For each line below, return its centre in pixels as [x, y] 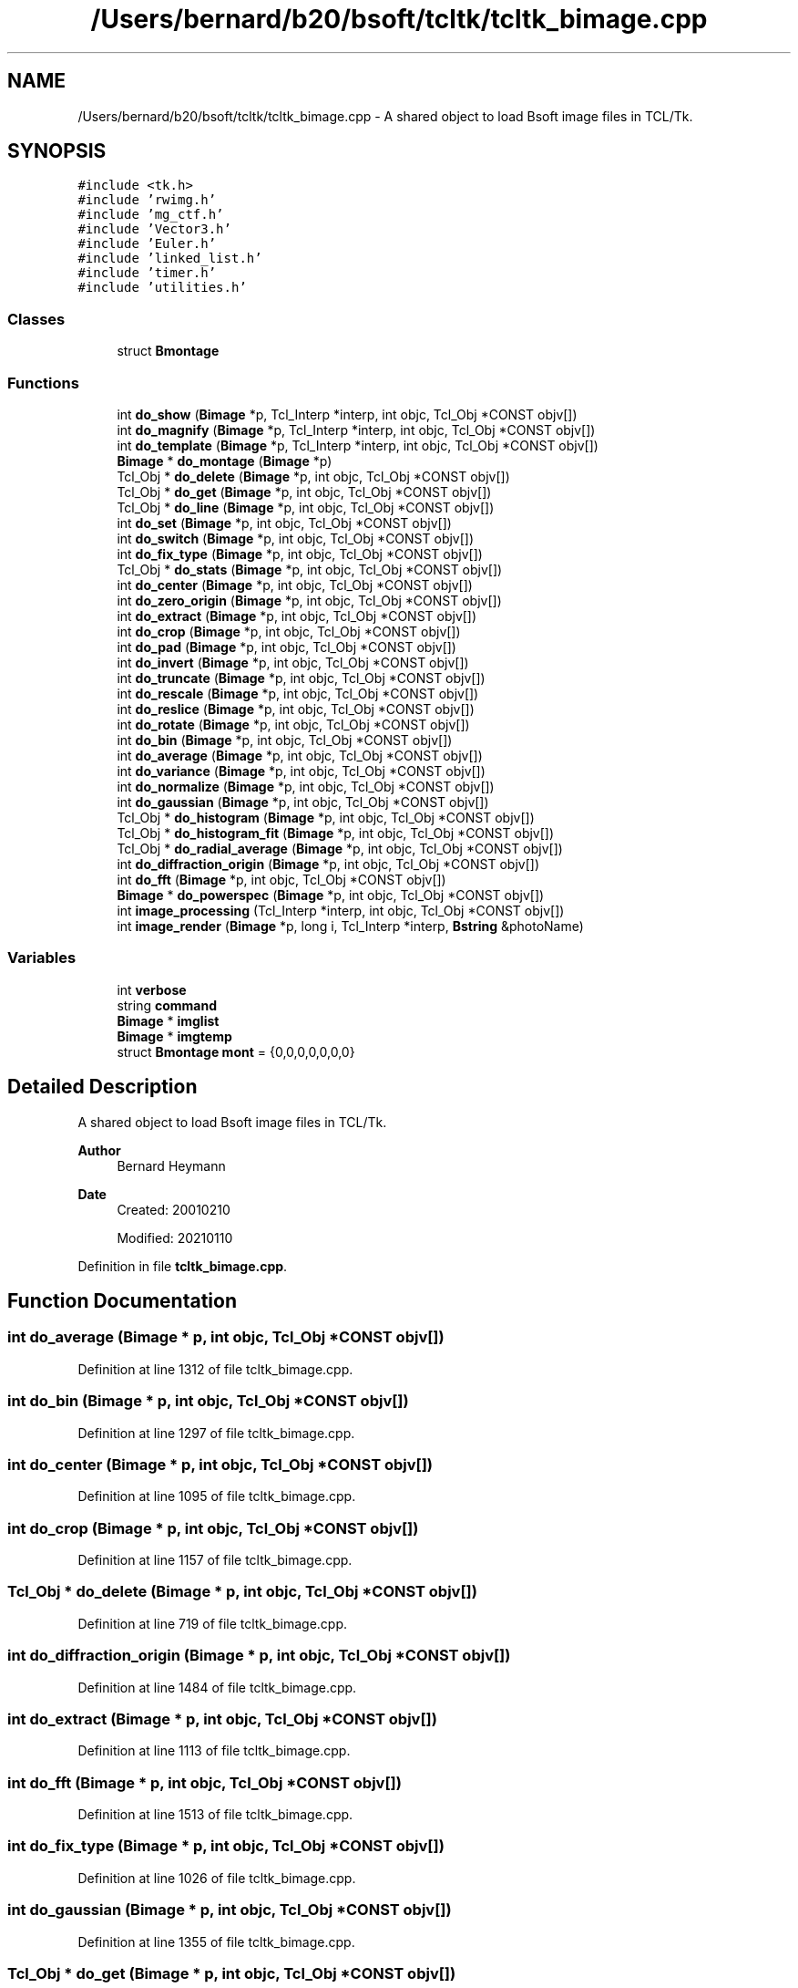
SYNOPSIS [57, 151]
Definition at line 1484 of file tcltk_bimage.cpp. [217, 1687]
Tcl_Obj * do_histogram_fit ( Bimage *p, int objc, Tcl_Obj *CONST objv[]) [336, 833]
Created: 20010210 [174, 1209]
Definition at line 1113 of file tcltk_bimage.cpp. [214, 1751]
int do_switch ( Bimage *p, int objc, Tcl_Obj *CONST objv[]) [296, 538]
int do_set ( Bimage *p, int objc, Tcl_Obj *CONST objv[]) [284, 523]
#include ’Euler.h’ [147, 244]
